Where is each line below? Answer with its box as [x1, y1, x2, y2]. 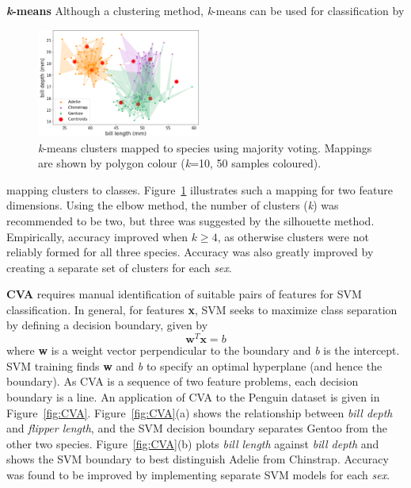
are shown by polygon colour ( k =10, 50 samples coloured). [38, 155, 322, 171]
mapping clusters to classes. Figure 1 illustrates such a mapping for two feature [6, 181, 393, 198]
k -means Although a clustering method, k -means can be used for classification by [6, 2, 405, 18]
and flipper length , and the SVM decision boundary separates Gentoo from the [6, 420, 388, 436]
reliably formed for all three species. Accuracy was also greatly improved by [6, 244, 374, 260]
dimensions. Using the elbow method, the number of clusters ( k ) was [6, 197, 339, 213]
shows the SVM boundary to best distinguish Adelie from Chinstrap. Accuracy [6, 451, 389, 467]
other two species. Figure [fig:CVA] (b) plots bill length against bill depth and [6, 435, 379, 451]
